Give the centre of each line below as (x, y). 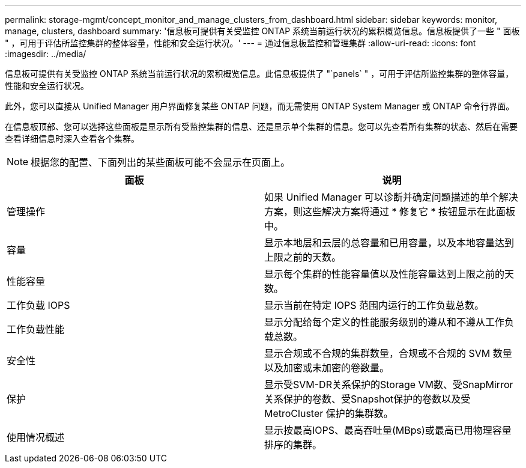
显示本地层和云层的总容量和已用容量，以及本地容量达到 (389, 243)
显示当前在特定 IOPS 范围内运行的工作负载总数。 (374, 305)
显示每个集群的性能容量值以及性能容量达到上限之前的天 (389, 274)
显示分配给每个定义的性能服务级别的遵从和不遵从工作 (385, 322)
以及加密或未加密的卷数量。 (327, 368)
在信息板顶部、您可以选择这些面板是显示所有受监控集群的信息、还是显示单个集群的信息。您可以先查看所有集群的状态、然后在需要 (261, 126)
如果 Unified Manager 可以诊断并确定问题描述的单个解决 (391, 197)
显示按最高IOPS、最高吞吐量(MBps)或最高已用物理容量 (388, 430)
